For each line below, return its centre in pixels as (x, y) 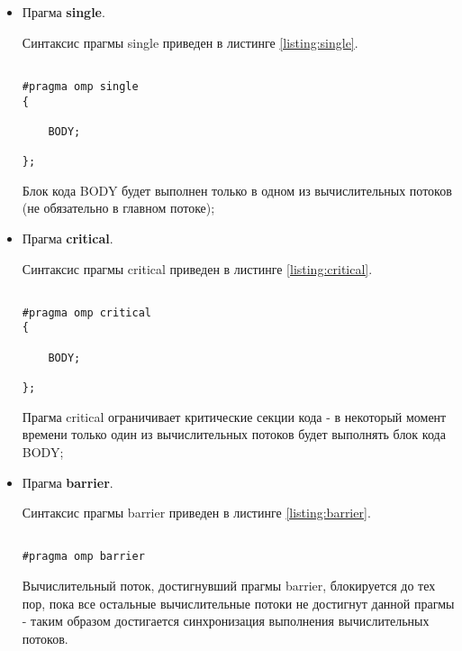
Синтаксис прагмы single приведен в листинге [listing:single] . (190, 42)
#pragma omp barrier (83, 557)
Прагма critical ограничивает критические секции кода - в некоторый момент (234, 416)
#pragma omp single (80, 86)
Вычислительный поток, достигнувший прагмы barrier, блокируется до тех (229, 586)
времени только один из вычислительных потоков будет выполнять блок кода (234, 434)
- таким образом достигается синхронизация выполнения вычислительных (226, 621)
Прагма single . (63, 12)
